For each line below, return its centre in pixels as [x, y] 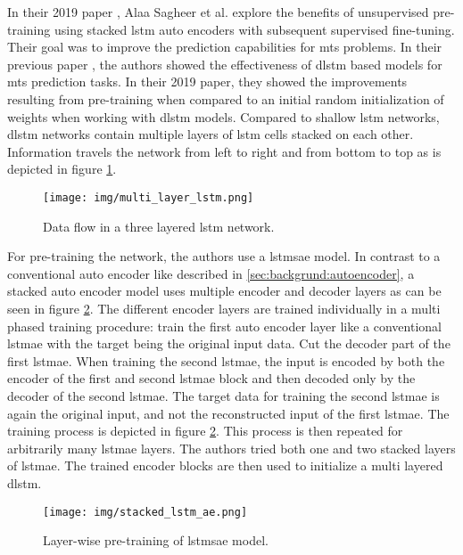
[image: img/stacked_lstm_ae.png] [145, 512]
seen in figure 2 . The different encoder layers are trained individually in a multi [224, 308]
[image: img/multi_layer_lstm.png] [149, 197]
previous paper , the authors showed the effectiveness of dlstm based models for [225, 64]
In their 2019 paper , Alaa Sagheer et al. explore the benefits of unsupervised [218, 12]
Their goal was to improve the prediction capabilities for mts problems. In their [225, 47]
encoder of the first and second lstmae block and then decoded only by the [211, 378]
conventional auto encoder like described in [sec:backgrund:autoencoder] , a [211, 273]
